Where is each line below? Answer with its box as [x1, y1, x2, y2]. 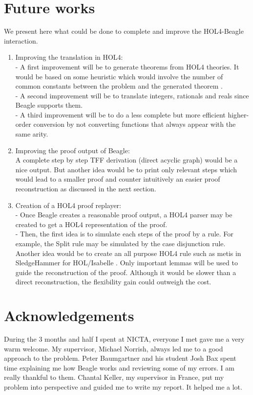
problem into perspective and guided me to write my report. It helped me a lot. [4, 382, 242, 392]
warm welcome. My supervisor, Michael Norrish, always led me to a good [4, 343, 223, 353]
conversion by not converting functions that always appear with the [33, 119, 236, 129]
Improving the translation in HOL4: [15, 52, 123, 62]
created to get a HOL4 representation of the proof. [15, 219, 168, 229]
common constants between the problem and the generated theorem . [15, 81, 223, 91]
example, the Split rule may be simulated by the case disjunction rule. [15, 238, 226, 248]
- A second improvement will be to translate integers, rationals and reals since [15, 90, 249, 100]
